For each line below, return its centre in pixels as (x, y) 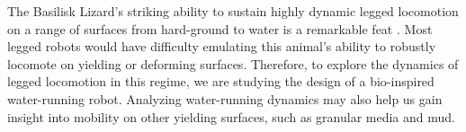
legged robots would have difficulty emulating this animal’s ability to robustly (222, 46)
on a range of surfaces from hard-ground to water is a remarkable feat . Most (220, 28)
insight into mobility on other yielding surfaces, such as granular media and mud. (231, 116)
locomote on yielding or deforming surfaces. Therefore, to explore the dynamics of (233, 63)
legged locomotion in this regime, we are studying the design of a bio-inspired (221, 81)
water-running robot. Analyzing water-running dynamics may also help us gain (225, 98)
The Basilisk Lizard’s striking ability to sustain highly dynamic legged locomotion (233, 11)
